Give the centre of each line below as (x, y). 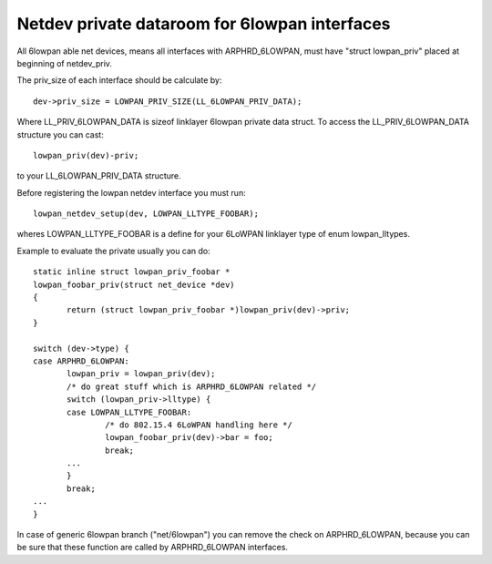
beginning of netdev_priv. (65, 63)
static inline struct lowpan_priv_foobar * (132, 272)
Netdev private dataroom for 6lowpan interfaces (204, 24)
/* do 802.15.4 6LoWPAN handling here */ (199, 425)
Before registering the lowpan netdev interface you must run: (131, 192)
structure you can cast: (60, 134)
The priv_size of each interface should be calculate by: (119, 80)
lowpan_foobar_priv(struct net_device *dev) (134, 284)
